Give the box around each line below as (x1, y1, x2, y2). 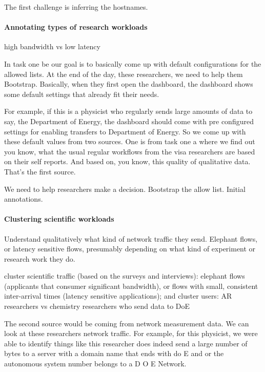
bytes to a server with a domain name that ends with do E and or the (4, 348, 224, 359)
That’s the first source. (4, 166, 76, 177)
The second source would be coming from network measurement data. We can (4, 318, 249, 328)
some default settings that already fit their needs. (4, 88, 159, 99)
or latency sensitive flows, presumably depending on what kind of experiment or (4, 243, 256, 254)
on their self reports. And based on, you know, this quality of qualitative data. (4, 156, 251, 167)
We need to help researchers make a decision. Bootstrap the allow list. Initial (4, 183, 246, 194)
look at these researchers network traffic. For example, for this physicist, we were (4, 328, 258, 339)
